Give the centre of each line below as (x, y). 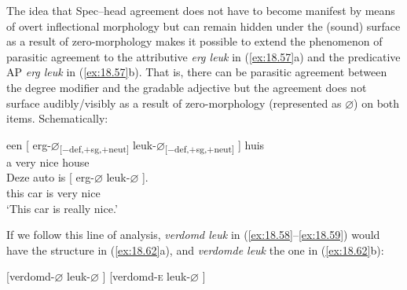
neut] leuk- (132, 145)
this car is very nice (53, 193)
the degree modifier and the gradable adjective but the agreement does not (187, 87)
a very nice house (48, 162)
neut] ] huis (239, 145)
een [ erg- (29, 144)
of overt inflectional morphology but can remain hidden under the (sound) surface (203, 26)
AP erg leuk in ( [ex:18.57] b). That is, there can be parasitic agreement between (197, 72)
